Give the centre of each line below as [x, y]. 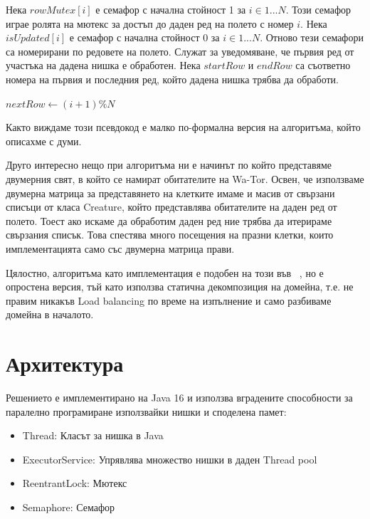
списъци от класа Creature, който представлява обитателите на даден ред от [171, 207]
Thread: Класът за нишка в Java [93, 435]
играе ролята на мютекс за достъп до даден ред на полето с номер [150, 23]
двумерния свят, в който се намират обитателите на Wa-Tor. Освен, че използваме [185, 178]
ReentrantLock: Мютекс [75, 483]
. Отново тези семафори [312, 37]
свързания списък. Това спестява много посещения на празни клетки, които [170, 235]
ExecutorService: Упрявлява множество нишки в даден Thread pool [170, 459]
